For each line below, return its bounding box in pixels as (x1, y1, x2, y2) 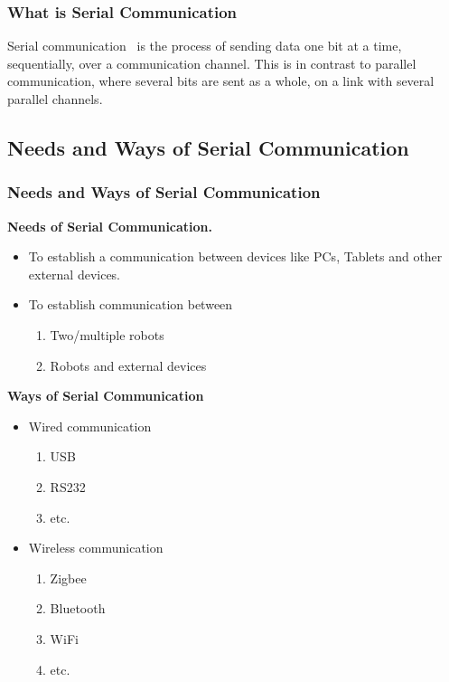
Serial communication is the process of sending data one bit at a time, (7, 36, 402, 55)
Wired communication (28, 416, 152, 435)
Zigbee (50, 568, 87, 587)
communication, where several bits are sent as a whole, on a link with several (7, 71, 435, 90)
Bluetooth (50, 599, 106, 618)
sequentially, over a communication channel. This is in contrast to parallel (7, 53, 416, 72)
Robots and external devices (50, 355, 207, 374)
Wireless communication (28, 538, 164, 557)
